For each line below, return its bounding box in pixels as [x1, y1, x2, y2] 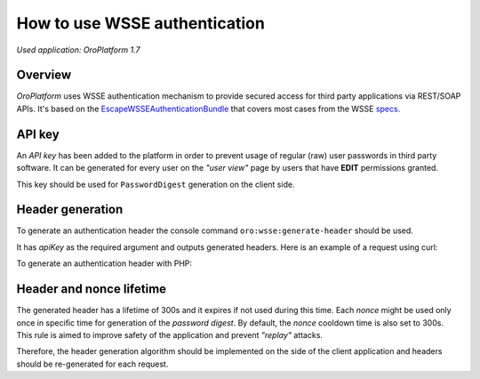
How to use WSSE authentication [16, 13, 266, 33]
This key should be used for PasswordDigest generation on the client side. [16, 179, 295, 189]
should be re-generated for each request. [16, 359, 169, 369]
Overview [16, 68, 72, 83]
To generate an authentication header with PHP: [16, 258, 193, 269]
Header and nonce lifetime [16, 281, 167, 297]
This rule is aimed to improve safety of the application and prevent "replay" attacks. [16, 329, 324, 340]
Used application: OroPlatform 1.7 [16, 44, 140, 55]
